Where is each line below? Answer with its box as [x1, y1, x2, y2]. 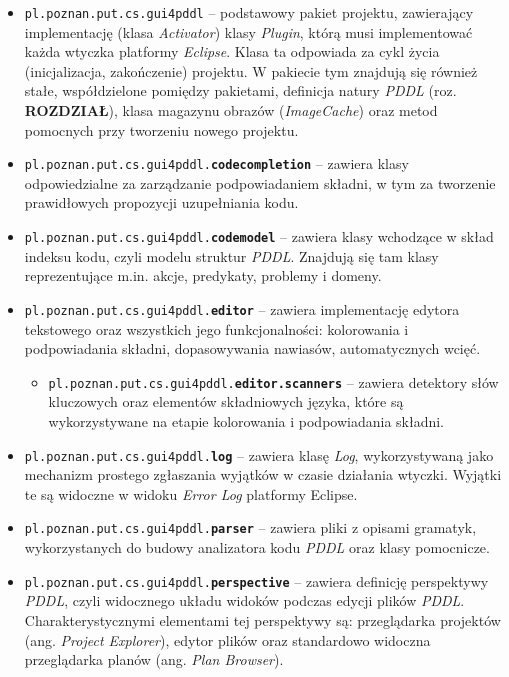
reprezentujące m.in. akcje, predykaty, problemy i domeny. [24, 265, 382, 286]
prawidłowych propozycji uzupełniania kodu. [24, 192, 299, 213]
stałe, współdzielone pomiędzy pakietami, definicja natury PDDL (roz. [24, 80, 457, 101]
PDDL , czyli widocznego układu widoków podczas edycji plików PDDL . [24, 590, 465, 611]
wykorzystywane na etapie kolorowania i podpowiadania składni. [48, 411, 445, 431]
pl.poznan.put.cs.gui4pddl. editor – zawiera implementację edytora [24, 298, 460, 319]
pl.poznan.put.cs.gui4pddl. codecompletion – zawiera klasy [24, 153, 409, 174]
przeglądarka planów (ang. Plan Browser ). [24, 649, 284, 670]
